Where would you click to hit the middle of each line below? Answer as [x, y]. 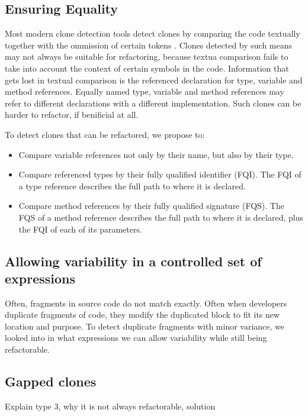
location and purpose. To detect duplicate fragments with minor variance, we [145, 326]
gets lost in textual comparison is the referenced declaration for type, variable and [154, 80]
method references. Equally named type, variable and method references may [145, 91]
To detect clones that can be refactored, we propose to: [105, 134]
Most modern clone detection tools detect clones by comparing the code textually [153, 33]
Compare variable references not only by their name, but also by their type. [156, 154]
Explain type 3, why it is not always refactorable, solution [110, 406]
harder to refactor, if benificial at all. [72, 115]
